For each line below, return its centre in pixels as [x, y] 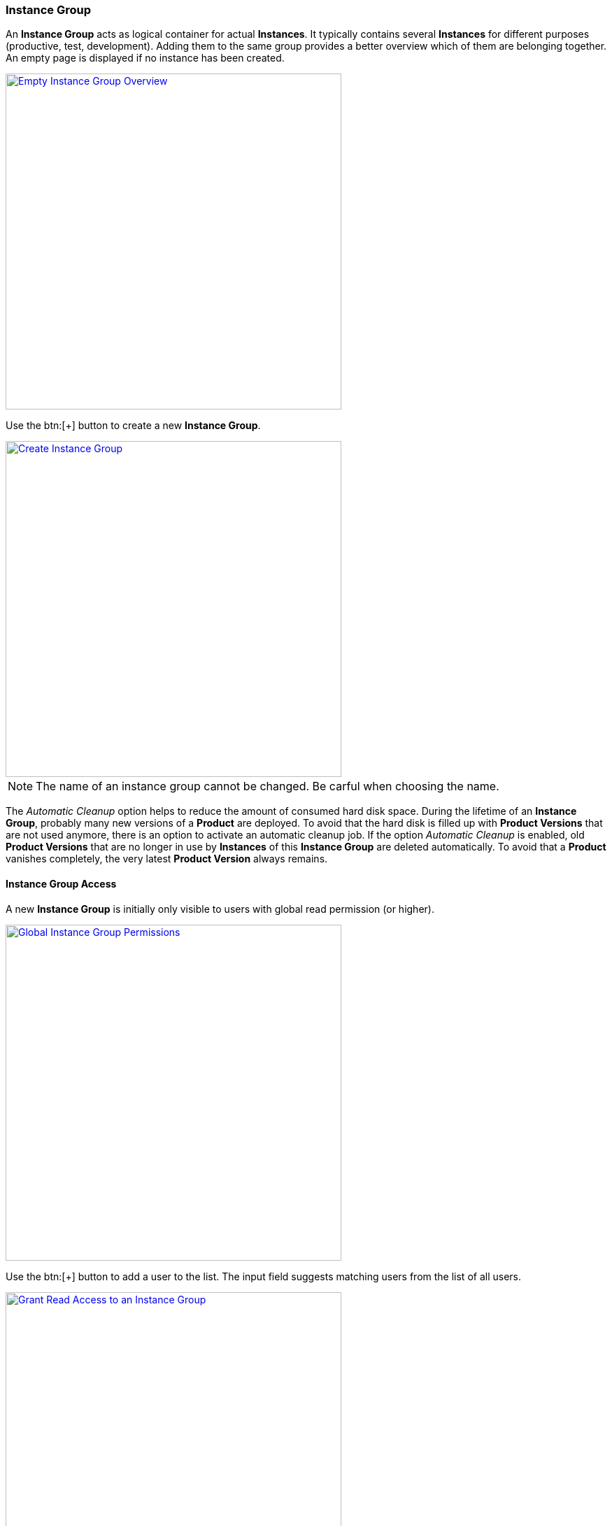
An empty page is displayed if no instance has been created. [145, 58]
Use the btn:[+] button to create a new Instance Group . [133, 426]
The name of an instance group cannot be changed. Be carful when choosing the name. [268, 786]
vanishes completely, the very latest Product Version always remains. [167, 859]
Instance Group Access [61, 883]
